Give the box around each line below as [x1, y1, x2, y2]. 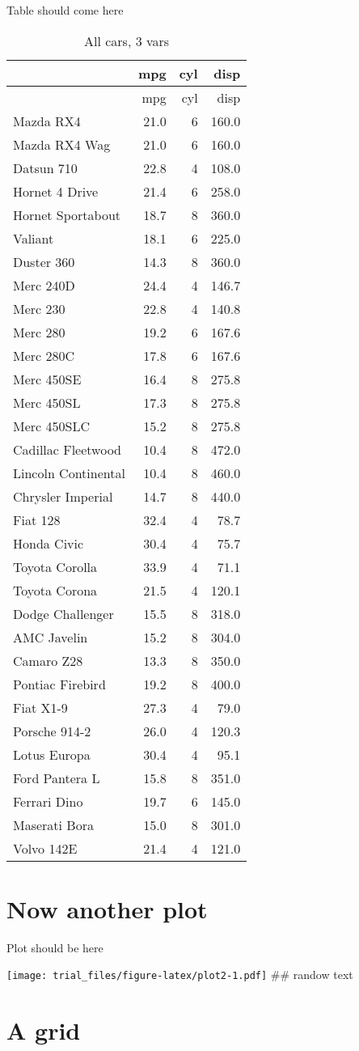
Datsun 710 [13, 158, 78, 177]
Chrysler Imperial [13, 486, 113, 506]
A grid [6, 1014, 81, 1047]
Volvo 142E [13, 838, 78, 858]
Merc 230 [13, 299, 65, 318]
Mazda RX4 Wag [13, 134, 111, 154]
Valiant [13, 228, 54, 248]
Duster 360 [13, 252, 75, 271]
